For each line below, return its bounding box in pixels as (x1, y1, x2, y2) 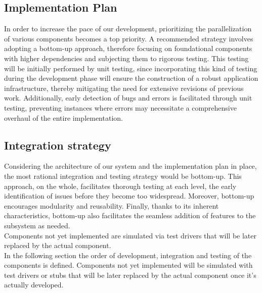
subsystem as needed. (4, 220, 70, 230)
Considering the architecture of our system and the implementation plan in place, (4, 161, 257, 171)
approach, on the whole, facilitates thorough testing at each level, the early (4, 180, 237, 191)
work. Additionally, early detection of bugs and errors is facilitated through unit (4, 92, 252, 103)
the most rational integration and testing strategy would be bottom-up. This (4, 170, 242, 181)
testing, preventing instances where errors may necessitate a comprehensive (4, 102, 237, 113)
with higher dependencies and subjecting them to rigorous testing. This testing (4, 53, 249, 63)
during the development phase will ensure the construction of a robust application (4, 73, 258, 83)
